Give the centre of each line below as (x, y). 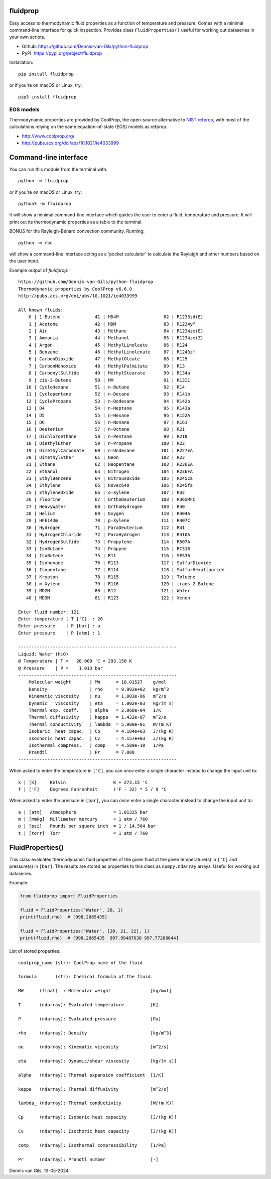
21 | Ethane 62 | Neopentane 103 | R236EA (109, 465)
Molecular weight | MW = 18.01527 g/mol (97, 682)
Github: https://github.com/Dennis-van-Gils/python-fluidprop (85, 46)
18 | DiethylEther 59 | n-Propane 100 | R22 (105, 443)
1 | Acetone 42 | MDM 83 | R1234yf (112, 324)
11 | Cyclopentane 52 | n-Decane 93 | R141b (108, 394)
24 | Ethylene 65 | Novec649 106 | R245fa (109, 485)
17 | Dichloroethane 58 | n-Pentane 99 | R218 (107, 436)
